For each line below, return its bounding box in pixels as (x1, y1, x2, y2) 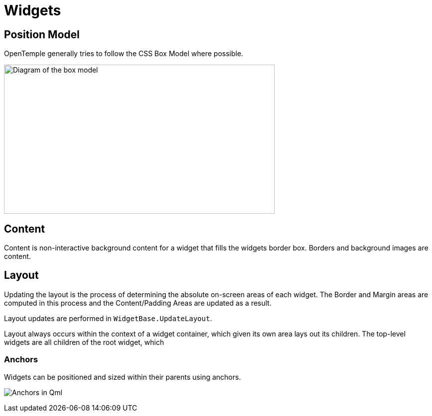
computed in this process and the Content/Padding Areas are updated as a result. (4, 298, 272, 307)
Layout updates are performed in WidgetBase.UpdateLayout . (4, 314, 212, 323)
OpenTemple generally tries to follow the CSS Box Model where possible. (4, 49, 243, 58)
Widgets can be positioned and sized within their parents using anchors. (4, 372, 241, 381)
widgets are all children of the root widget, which (4, 337, 164, 346)
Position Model (4, 28, 80, 41)
